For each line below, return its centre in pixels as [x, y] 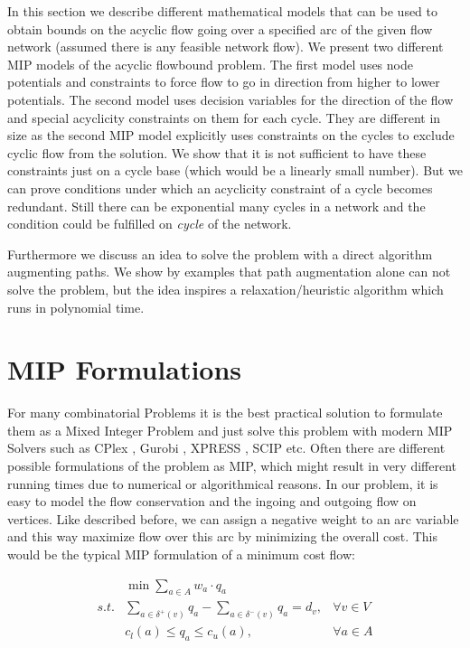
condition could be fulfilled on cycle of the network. [150, 224]
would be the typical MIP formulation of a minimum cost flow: [181, 554]
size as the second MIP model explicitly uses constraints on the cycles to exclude [231, 135]
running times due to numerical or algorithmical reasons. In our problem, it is [223, 483]
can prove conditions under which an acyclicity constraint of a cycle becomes [220, 188]
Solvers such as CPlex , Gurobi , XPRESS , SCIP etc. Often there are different [226, 448]
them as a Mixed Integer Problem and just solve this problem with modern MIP [230, 430]
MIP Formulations [125, 369]
